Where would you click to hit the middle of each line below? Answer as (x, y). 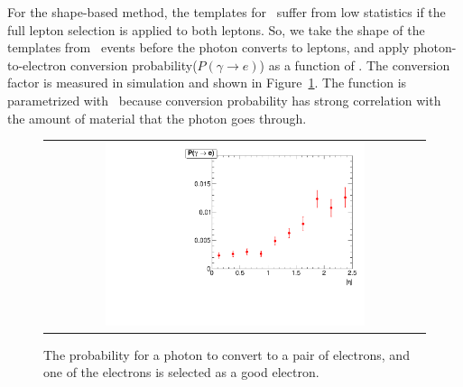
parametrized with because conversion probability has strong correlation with (224, 100)
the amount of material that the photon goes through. (157, 118)
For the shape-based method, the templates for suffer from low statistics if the (227, 12)
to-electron (37, 64)
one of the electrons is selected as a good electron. (181, 372)
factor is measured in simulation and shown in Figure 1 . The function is (207, 83)
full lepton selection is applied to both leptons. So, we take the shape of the (216, 29)
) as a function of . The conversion (355, 64)
